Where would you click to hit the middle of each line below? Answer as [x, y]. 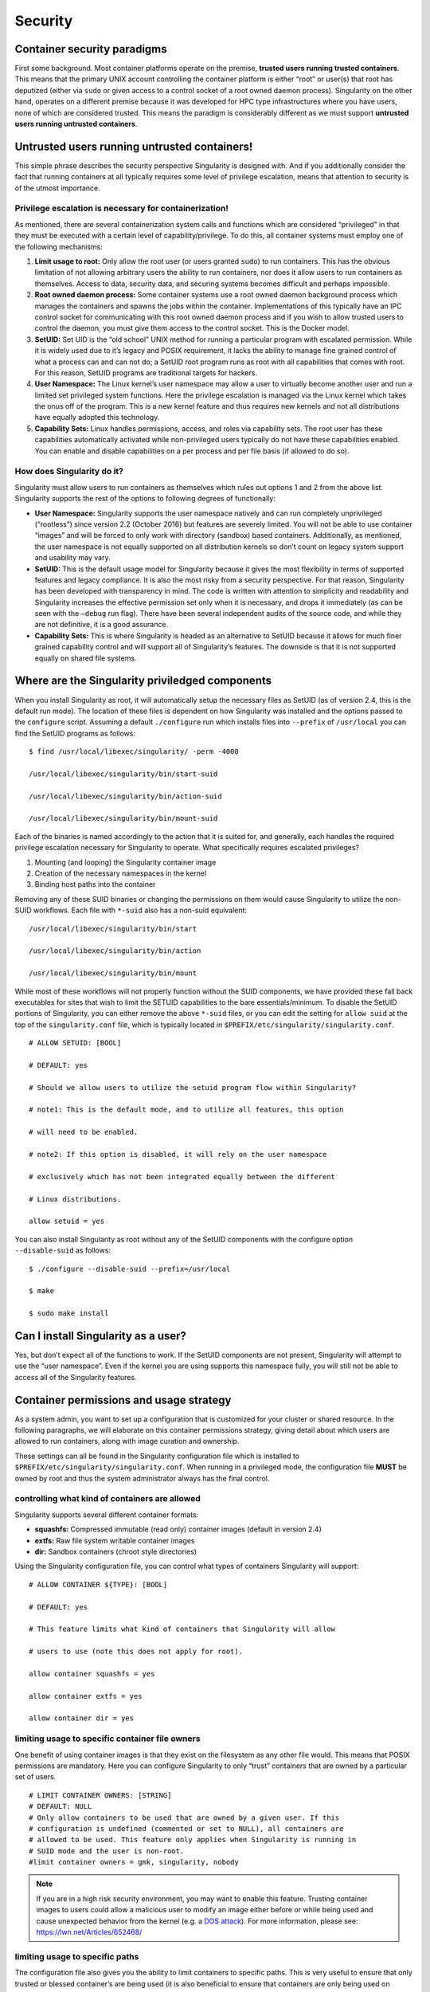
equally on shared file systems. [86, 658]
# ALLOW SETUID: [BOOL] [75, 1043]
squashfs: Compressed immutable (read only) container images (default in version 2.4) [178, 1529]
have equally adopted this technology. [97, 418]
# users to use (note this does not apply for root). [136, 1652]
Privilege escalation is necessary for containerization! [121, 209]
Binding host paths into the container [95, 884]
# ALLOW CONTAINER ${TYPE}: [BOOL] [98, 1584]
